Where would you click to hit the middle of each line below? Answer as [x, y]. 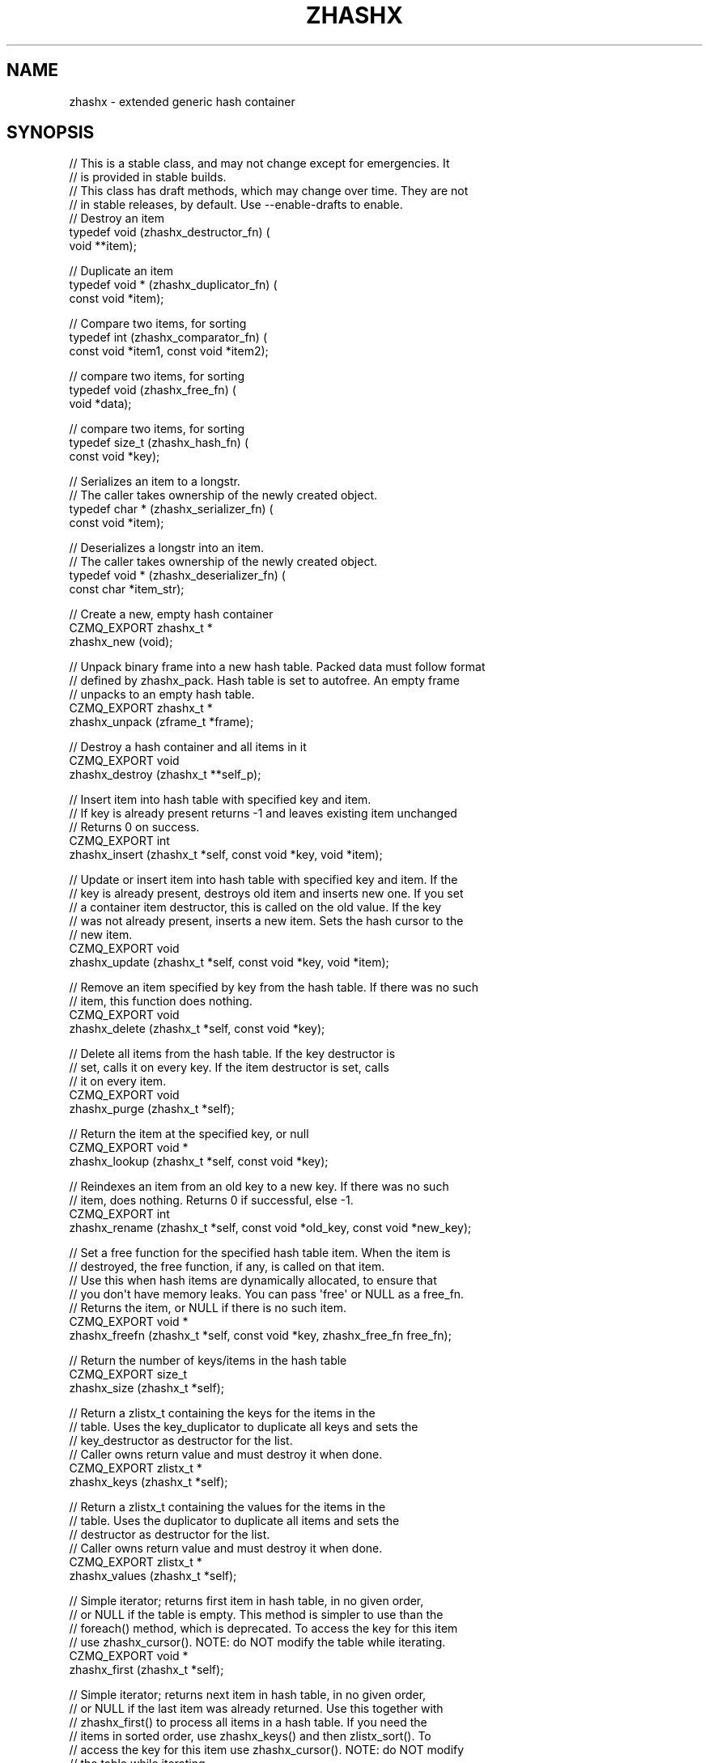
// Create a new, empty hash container [171, 614]
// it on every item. [118, 1081]
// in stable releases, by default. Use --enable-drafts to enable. [236, 205]
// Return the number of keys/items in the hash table [208, 1361]
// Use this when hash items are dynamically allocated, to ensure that [253, 1281]
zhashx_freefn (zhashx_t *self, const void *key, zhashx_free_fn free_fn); [260, 1336]
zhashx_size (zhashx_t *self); [147, 1388]
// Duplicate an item [121, 271]
